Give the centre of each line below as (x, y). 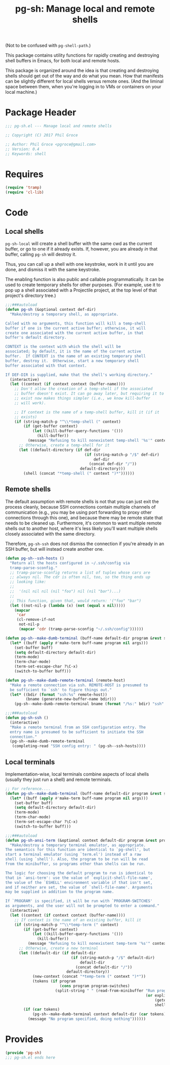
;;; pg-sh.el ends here (30, 1057)
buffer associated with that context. (46, 366)
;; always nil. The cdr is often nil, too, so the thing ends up (80, 577)
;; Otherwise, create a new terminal (58, 948)
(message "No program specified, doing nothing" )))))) (87, 1019)
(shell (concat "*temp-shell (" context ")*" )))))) (79, 474)
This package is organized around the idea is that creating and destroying (82, 70)
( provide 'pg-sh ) (24, 1053)
